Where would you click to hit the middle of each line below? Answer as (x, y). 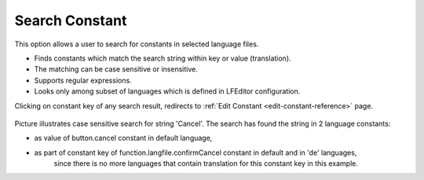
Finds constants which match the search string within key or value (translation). (163, 58)
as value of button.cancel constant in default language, (123, 138)
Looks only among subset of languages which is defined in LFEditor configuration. (167, 91)
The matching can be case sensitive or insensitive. (116, 69)
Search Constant (71, 20)
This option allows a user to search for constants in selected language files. (137, 44)
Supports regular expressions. (83, 80)
